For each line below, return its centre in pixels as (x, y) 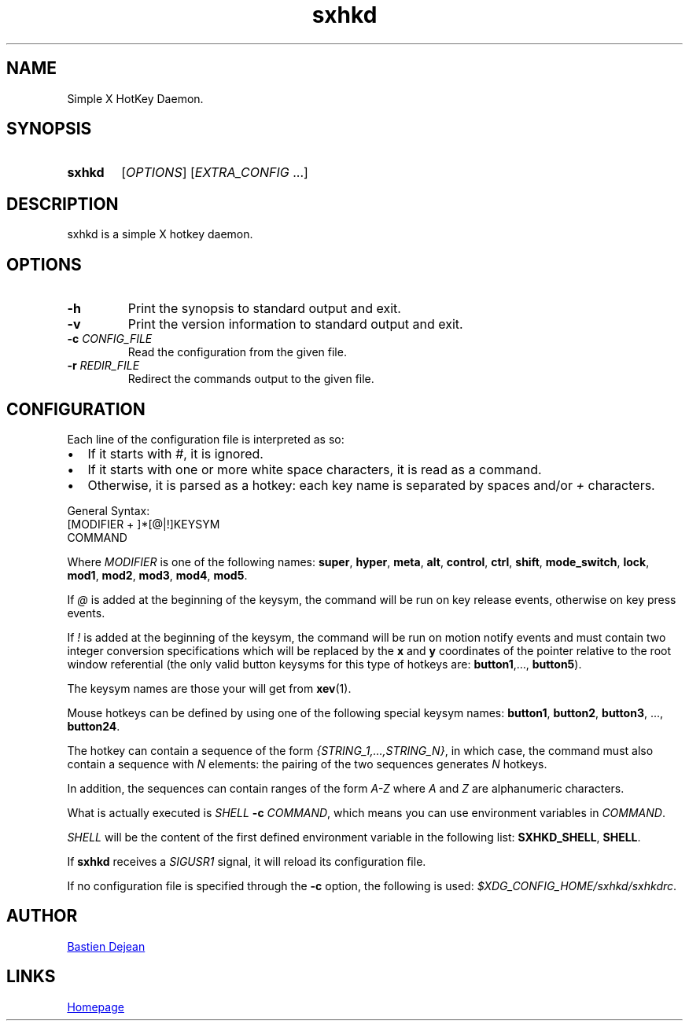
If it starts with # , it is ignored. (175, 453)
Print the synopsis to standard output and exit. (264, 309)
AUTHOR (42, 916)
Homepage (96, 1007)
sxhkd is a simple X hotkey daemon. (160, 234)
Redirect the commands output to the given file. (251, 379)
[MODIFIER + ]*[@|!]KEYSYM (144, 524)
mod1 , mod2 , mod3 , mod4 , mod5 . (157, 575)
